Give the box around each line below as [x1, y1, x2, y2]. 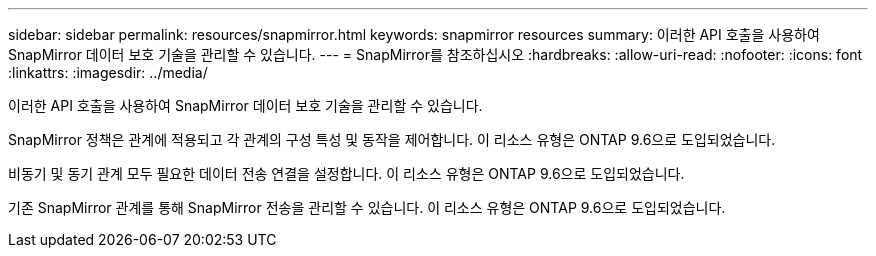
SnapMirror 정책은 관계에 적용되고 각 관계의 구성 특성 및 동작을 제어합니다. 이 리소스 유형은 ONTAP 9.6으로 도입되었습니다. [8, 131, 776, 148]
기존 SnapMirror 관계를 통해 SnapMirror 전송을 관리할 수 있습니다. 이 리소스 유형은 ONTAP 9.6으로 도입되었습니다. [8, 199, 726, 216]
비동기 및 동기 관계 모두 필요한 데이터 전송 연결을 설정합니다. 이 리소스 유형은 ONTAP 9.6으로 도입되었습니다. [8, 165, 685, 182]
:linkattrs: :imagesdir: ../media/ [8, 64, 208, 81]
